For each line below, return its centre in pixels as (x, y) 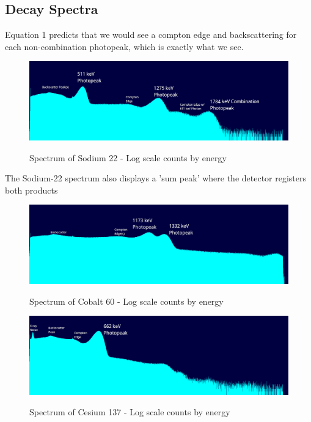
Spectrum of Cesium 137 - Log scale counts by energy (130, 412)
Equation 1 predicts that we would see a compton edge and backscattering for (151, 35)
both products (31, 190)
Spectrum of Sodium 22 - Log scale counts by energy (128, 157)
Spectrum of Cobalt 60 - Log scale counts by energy (126, 301)
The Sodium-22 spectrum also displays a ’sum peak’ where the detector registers (156, 178)
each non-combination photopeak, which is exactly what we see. (124, 46)
